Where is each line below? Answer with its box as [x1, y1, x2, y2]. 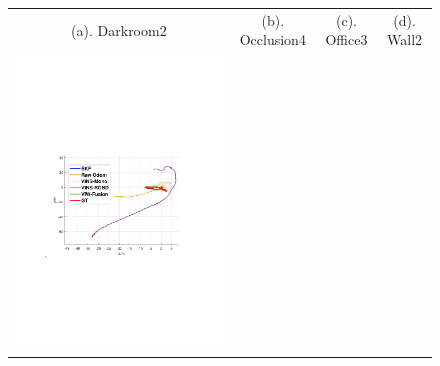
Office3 [325, 29, 368, 50]
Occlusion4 [239, 29, 306, 50]
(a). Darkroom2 [71, 19, 167, 40]
